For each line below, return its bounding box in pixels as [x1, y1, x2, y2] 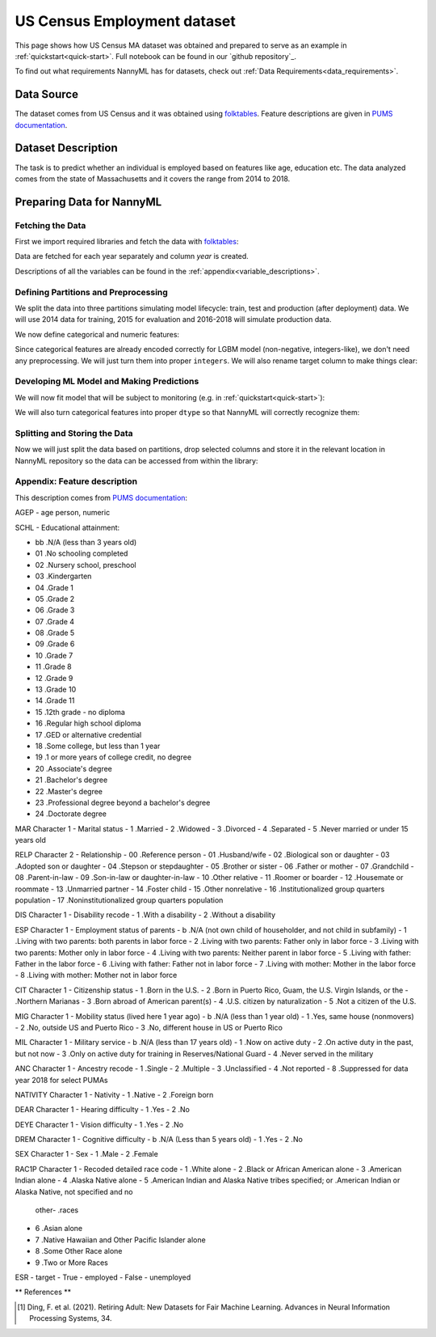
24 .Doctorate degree [35, 809, 107, 819]
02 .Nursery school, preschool [35, 560, 136, 569]
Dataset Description [15, 142, 118, 155]
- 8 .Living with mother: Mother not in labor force [15, 971, 178, 980]
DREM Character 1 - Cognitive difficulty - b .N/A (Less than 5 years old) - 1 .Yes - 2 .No [15, 1135, 303, 1144]
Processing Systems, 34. [29, 1314, 112, 1323]
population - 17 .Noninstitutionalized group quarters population [15, 895, 224, 905]
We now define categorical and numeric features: [15, 329, 180, 339]
